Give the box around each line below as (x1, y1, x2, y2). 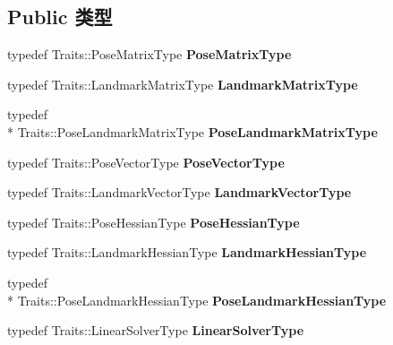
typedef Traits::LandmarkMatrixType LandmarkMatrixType (7, 74, 358, 93)
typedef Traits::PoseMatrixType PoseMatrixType (7, 45, 292, 64)
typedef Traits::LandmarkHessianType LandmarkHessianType (7, 243, 367, 262)
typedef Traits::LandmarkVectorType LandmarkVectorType (7, 183, 352, 202)
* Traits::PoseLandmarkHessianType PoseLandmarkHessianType (7, 290, 387, 309)
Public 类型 (7, 3, 113, 30)
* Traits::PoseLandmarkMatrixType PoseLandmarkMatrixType (7, 122, 378, 141)
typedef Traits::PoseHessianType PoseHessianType (7, 212, 300, 231)
